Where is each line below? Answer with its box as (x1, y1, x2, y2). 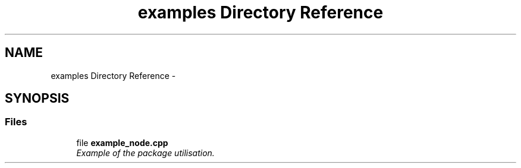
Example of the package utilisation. (76, 147, 215, 158)
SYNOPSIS (5, 91, 70, 106)
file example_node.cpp (76, 137, 168, 148)
